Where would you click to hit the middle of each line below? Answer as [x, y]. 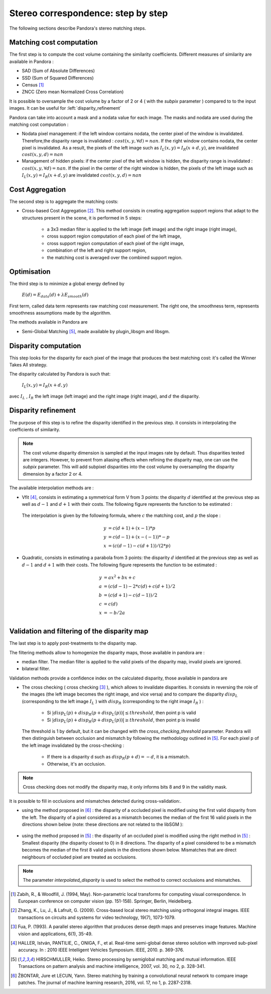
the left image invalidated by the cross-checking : [73, 745]
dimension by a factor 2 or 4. [53, 474]
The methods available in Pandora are [48, 322]
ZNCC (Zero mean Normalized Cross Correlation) [73, 92]
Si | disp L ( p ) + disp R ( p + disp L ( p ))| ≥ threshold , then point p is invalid [123, 720]
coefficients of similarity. [35, 429]
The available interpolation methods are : [51, 488]
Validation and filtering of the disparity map [79, 631]
